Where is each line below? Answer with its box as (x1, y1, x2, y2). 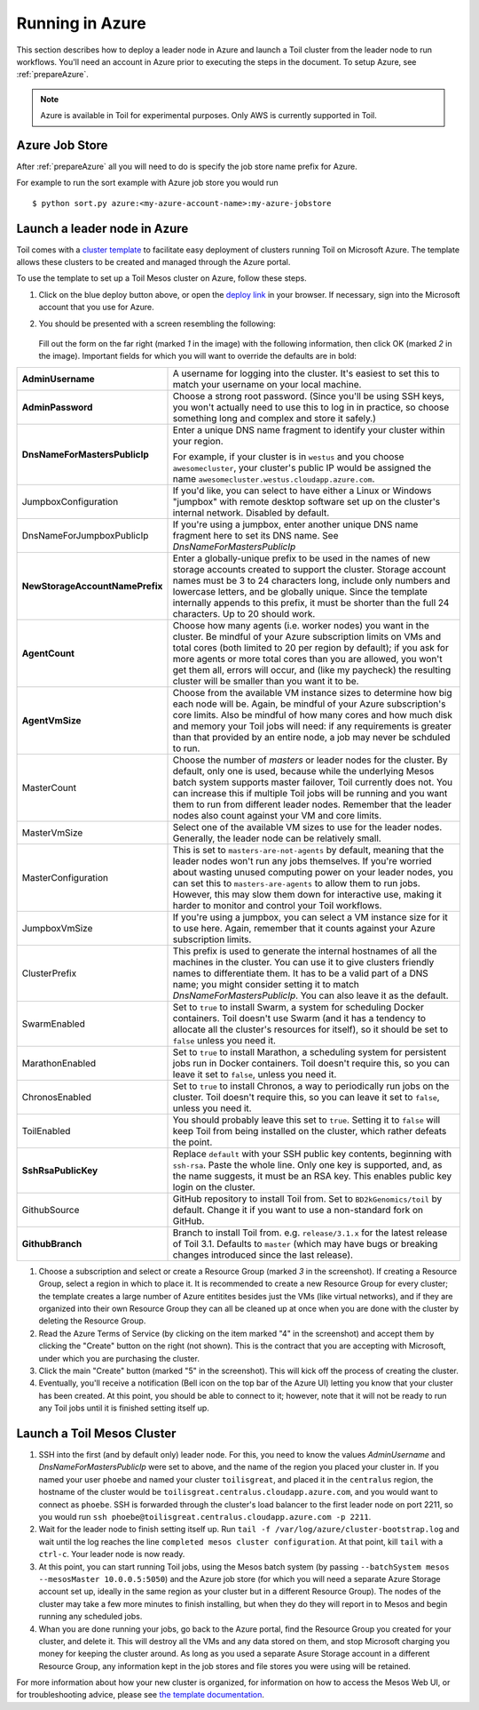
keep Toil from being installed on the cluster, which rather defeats (172, 1124, 447, 1137)
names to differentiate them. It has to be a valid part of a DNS (172, 967, 429, 979)
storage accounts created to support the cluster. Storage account (172, 563, 447, 575)
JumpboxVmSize (21, 922, 93, 934)
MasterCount (21, 781, 77, 794)
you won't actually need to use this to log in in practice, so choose (172, 401, 450, 413)
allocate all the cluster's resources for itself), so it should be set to (172, 1023, 449, 1035)
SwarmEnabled (21, 1018, 86, 1030)
